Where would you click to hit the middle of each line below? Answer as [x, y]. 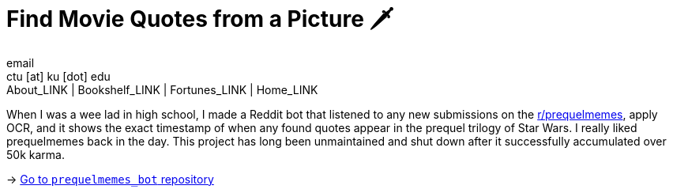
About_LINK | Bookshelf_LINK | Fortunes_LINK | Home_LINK [162, 89]
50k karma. [36, 154]
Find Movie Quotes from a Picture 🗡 [200, 19]
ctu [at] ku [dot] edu [58, 76]
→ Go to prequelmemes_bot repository [110, 179]
